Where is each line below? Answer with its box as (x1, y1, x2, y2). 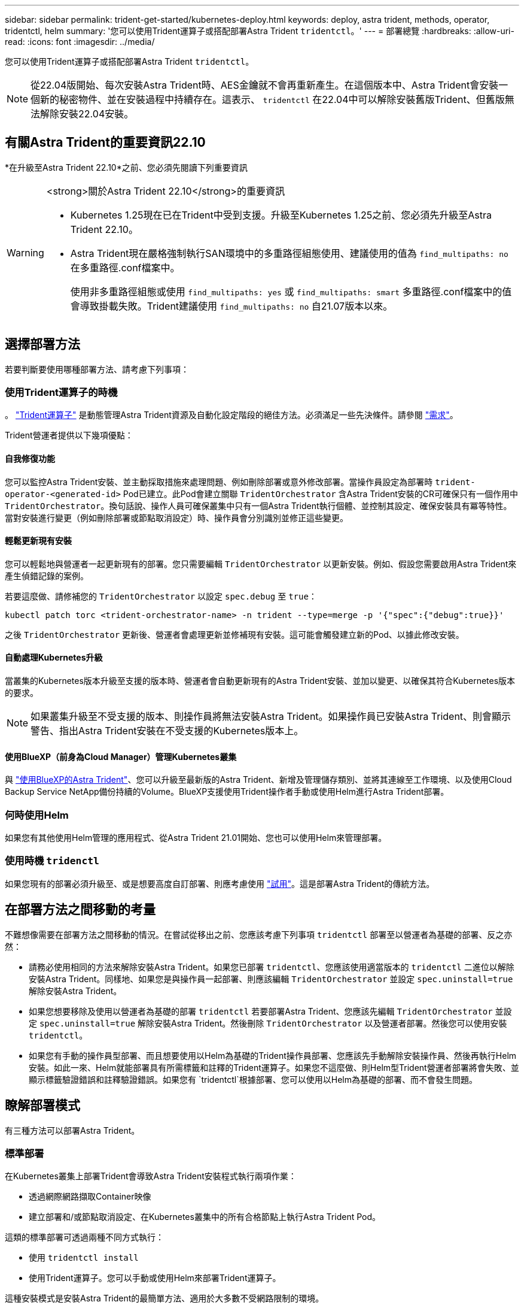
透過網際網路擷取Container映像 (29, 1191, 151, 1202)
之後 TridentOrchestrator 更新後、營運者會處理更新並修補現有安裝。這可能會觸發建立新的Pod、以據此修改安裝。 (5, 629, 464, 640)
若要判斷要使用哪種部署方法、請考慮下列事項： (5, 364, 189, 374)
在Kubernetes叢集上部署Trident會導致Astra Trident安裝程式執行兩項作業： (5, 1171, 297, 1182)
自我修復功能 (5, 453, 55, 464)
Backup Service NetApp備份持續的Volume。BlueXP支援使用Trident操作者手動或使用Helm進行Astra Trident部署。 (5, 786, 449, 797)
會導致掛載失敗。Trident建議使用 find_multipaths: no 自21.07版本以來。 (70, 299, 393, 312)
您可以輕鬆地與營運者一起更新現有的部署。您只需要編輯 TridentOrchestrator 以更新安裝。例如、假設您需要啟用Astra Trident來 (5, 558, 517, 569)
